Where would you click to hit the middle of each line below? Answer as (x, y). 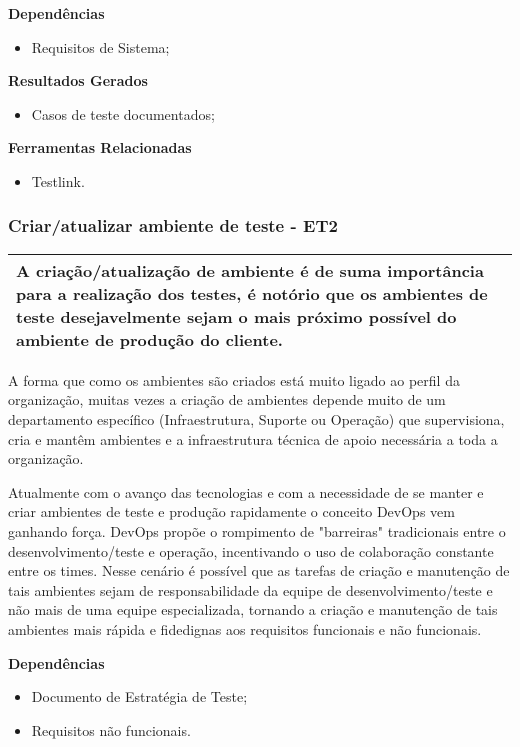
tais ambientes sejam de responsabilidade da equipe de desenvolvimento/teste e (250, 589)
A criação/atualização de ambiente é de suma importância (250, 270)
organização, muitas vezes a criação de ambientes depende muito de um (227, 399)
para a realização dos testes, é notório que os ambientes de (252, 293)
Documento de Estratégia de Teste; (139, 696)
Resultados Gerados (78, 80)
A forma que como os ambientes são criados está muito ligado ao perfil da (234, 379)
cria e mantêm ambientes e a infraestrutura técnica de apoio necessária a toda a (253, 438)
